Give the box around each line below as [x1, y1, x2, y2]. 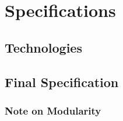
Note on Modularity [5, 103, 101, 117]
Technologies [5, 38, 82, 56]
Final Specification [5, 72, 119, 91]
